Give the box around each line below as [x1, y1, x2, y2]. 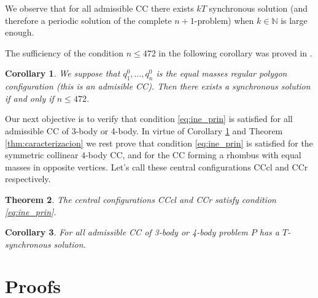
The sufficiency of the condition [5, 46, 123, 59]
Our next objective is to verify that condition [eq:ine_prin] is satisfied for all [5, 112, 293, 125]
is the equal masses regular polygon [156, 67, 287, 80]
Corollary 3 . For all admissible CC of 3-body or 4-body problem [5, 226, 248, 239]
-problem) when [194, 13, 254, 26]
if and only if [5, 91, 54, 104]
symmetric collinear [5, 148, 79, 161]
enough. [5, 26, 34, 39]
